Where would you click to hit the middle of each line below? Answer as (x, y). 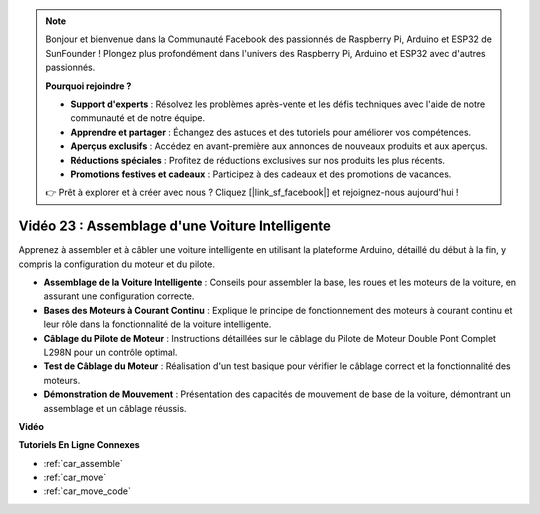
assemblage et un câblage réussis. (115, 408)
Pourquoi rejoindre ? (88, 86)
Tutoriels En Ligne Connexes (79, 445)
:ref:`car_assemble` (83, 463)
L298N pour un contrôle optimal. (110, 352)
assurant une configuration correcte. (119, 296)
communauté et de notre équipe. (138, 118)
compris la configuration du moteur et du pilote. (116, 264)
